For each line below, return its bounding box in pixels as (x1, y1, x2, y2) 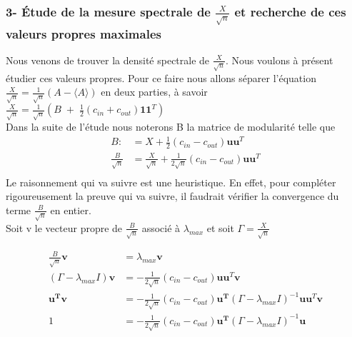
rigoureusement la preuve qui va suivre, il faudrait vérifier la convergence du (6, 188, 339, 203)
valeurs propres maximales (6, 24, 161, 42)
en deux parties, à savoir (101, 84, 208, 99)
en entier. (50, 202, 91, 217)
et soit (206, 220, 234, 235)
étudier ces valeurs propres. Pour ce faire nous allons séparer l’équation (6, 70, 316, 85)
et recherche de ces (234, 2, 346, 20)
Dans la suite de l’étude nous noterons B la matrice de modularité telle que (6, 119, 336, 134)
